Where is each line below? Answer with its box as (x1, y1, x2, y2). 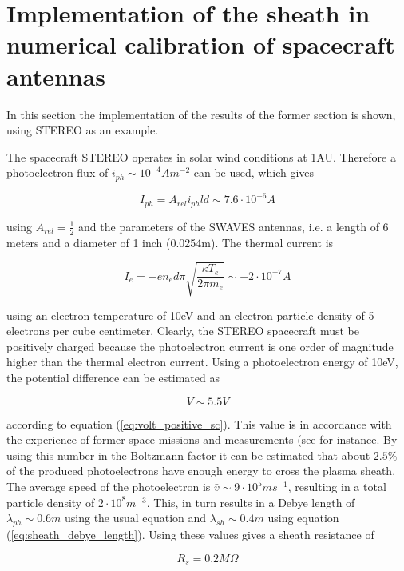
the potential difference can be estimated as (6, 369, 220, 386)
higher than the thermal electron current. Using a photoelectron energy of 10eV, (6, 353, 398, 370)
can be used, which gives (193, 164, 315, 181)
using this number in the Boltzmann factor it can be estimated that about (6, 446, 370, 463)
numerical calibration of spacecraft (6, 28, 395, 61)
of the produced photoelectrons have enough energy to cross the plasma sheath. (6, 462, 396, 479)
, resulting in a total (287, 478, 386, 494)
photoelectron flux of (6, 164, 109, 181)
